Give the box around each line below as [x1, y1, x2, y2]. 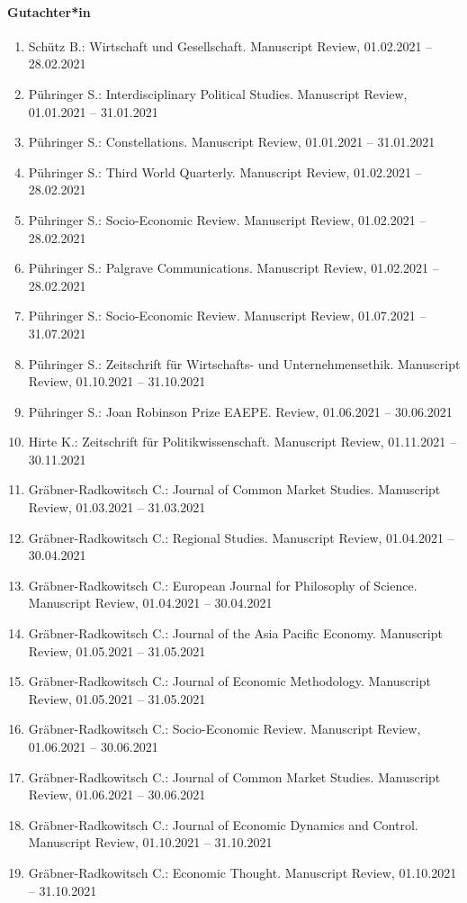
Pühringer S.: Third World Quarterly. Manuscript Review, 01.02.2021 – [28, 162, 422, 181]
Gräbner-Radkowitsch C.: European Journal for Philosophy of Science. [28, 575, 418, 594]
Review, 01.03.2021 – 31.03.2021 [28, 498, 206, 517]
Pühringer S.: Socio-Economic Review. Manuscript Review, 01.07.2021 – [28, 306, 427, 325]
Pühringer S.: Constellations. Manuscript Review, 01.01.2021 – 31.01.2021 [28, 132, 436, 151]
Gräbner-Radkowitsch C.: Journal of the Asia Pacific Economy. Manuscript [28, 624, 443, 643]
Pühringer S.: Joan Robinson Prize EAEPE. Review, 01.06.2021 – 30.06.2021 [28, 402, 453, 420]
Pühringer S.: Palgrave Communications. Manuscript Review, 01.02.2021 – [28, 258, 439, 277]
